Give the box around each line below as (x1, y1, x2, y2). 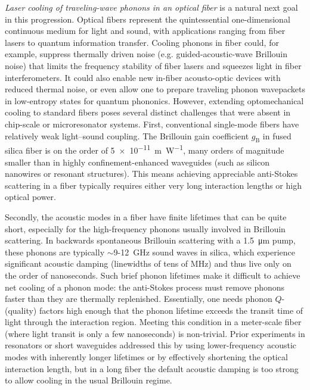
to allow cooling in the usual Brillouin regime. (5, 374, 172, 386)
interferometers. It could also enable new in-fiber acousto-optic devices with (5, 71, 281, 83)
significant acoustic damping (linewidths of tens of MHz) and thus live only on (5, 257, 292, 270)
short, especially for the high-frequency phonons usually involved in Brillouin (5, 222, 286, 235)
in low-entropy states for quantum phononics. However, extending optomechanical (5, 94, 304, 107)
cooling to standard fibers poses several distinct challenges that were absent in (5, 106, 291, 118)
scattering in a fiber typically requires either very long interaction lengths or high (5, 179, 302, 191)
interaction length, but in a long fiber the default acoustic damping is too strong (5, 362, 299, 375)
